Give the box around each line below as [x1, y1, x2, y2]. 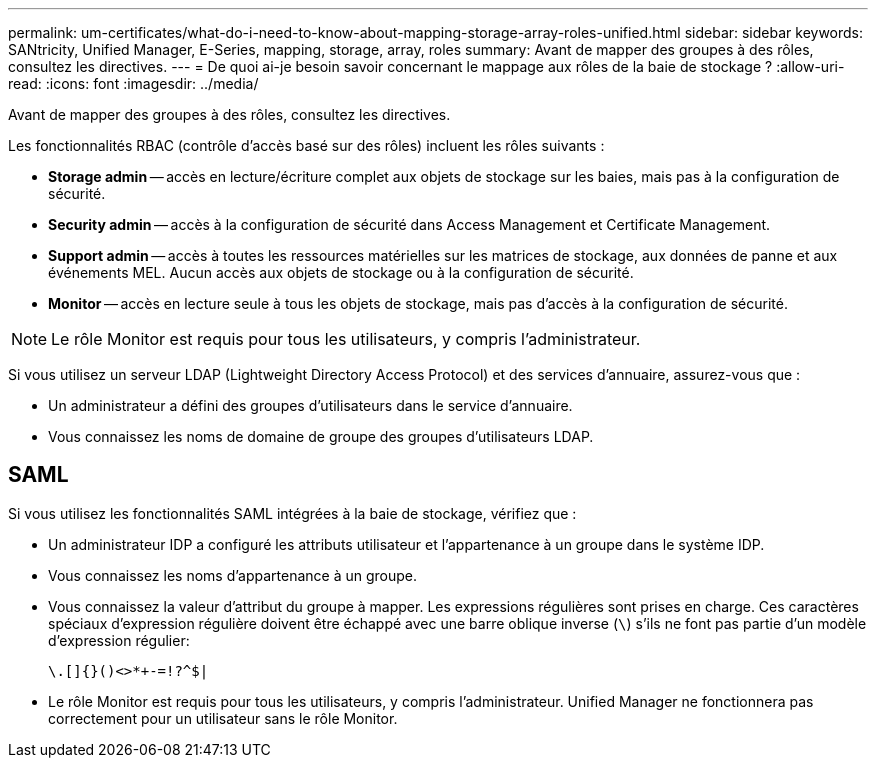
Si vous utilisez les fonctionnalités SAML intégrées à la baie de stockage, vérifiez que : [8, 504, 577, 522]
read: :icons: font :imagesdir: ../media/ [8, 75, 259, 92]
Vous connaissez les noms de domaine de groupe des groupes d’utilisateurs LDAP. [48, 428, 594, 445]
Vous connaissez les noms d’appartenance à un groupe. [48, 566, 418, 584]
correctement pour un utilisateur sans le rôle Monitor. [48, 709, 398, 727]
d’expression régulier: [48, 631, 190, 649]
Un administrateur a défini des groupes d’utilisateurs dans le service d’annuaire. [48, 397, 573, 414]
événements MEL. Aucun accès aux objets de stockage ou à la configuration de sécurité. [48, 264, 634, 281]
